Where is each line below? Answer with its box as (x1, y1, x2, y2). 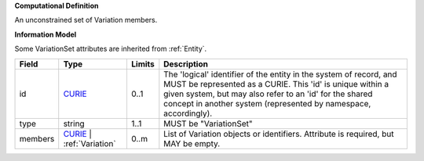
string (63, 118, 86, 129)
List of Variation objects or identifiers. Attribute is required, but (163, 128, 394, 139)
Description (163, 59, 208, 70)
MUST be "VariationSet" (163, 118, 253, 129)
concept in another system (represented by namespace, (163, 98, 371, 109)
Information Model (14, 30, 77, 39)
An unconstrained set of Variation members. (14, 16, 158, 25)
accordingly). (163, 108, 213, 119)
